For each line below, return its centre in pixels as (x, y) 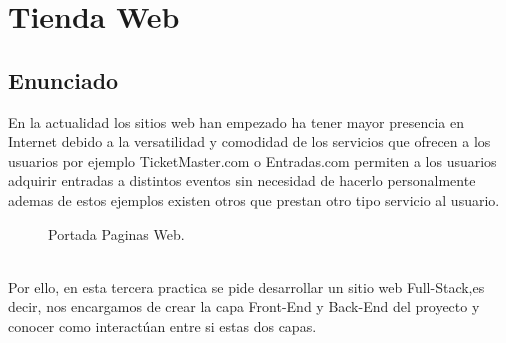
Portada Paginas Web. (116, 233)
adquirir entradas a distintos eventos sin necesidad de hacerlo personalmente (242, 180)
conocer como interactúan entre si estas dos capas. (162, 325)
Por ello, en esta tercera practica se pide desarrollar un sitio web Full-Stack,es (246, 286)
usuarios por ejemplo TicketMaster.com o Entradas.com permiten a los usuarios (252, 160)
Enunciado (63, 79)
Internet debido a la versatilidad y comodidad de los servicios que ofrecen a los (249, 141)
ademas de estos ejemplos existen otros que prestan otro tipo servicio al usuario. (254, 199)
